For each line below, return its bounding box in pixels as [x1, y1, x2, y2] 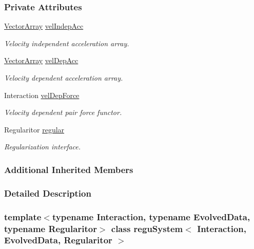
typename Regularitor [4, 222, 97, 235]
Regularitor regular [4, 124, 65, 135]
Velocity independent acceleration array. [4, 37, 129, 48]
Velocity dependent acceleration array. [4, 72, 123, 83]
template [4, 210, 42, 223]
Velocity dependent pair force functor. [4, 107, 122, 118]
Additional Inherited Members [4, 163, 133, 176]
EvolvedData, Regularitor [4, 234, 112, 246]
